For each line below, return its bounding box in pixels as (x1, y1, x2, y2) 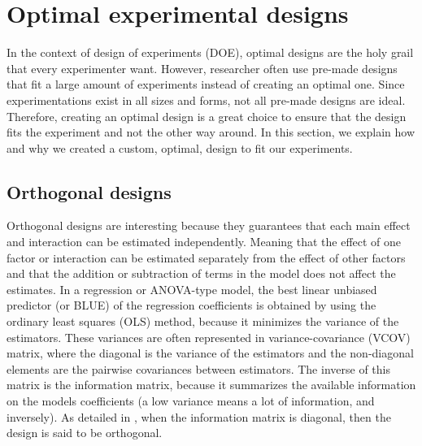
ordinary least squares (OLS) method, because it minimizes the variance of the (7, 313, 399, 330)
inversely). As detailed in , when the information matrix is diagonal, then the (7, 408, 391, 425)
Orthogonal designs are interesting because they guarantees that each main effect (7, 217, 411, 234)
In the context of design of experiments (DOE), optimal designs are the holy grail (7, 44, 414, 61)
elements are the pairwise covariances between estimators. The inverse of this (7, 360, 390, 377)
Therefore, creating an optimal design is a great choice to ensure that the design (7, 107, 407, 124)
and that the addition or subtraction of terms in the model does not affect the (7, 265, 396, 282)
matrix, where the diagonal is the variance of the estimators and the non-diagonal (7, 344, 414, 362)
